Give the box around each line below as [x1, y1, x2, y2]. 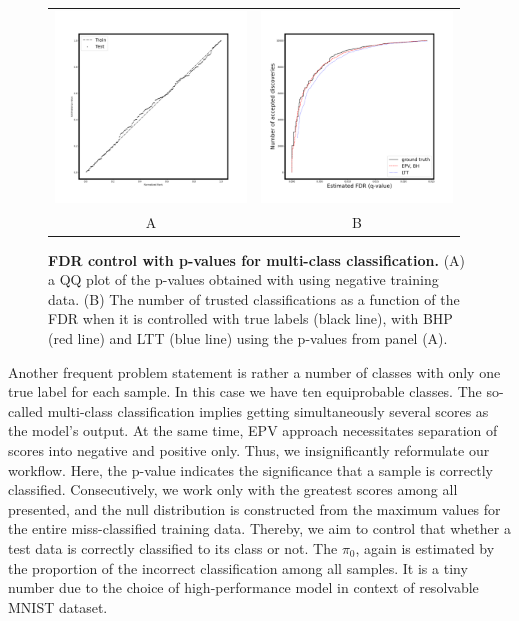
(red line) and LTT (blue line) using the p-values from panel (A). [48, 328, 448, 349]
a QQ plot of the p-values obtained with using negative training [48, 269, 439, 290]
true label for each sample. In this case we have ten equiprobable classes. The [8, 381, 482, 402]
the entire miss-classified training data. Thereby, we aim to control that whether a [8, 518, 511, 539]
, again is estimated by [355, 538, 495, 558]
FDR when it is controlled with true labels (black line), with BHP [48, 308, 453, 329]
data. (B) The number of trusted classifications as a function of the [48, 288, 460, 309]
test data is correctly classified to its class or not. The [8, 538, 338, 558]
